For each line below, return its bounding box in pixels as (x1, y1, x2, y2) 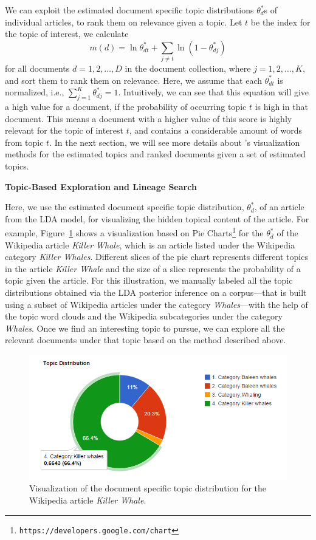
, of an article (254, 200, 304, 213)
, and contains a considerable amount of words (129, 124, 302, 137)
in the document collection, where (125, 62, 251, 75)
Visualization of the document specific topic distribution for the (29, 482, 267, 494)
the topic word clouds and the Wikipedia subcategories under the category (5, 310, 283, 323)
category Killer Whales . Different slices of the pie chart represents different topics (5, 250, 308, 263)
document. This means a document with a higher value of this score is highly (5, 112, 292, 125)
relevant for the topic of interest (5, 124, 124, 137)
